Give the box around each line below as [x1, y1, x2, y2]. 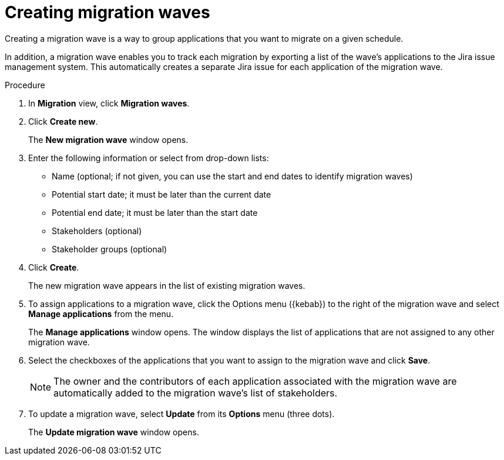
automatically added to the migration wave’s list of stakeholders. [53, 386, 338, 399]
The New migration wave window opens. [28, 134, 189, 145]
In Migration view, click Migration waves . [28, 98, 190, 108]
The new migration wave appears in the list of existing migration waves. [28, 280, 305, 291]
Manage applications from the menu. [28, 308, 174, 319]
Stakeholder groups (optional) [52, 244, 167, 254]
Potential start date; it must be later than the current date [52, 189, 271, 199]
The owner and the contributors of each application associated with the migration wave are [53, 375, 457, 387]
